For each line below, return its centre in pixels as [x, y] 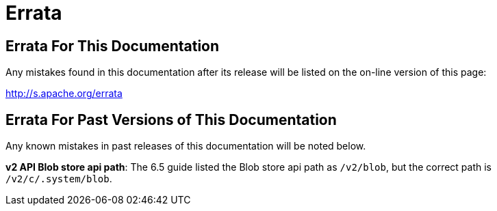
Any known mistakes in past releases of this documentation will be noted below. [186, 146]
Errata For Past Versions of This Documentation [171, 119]
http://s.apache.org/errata [64, 94]
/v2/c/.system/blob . [59, 179]
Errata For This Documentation [113, 46]
